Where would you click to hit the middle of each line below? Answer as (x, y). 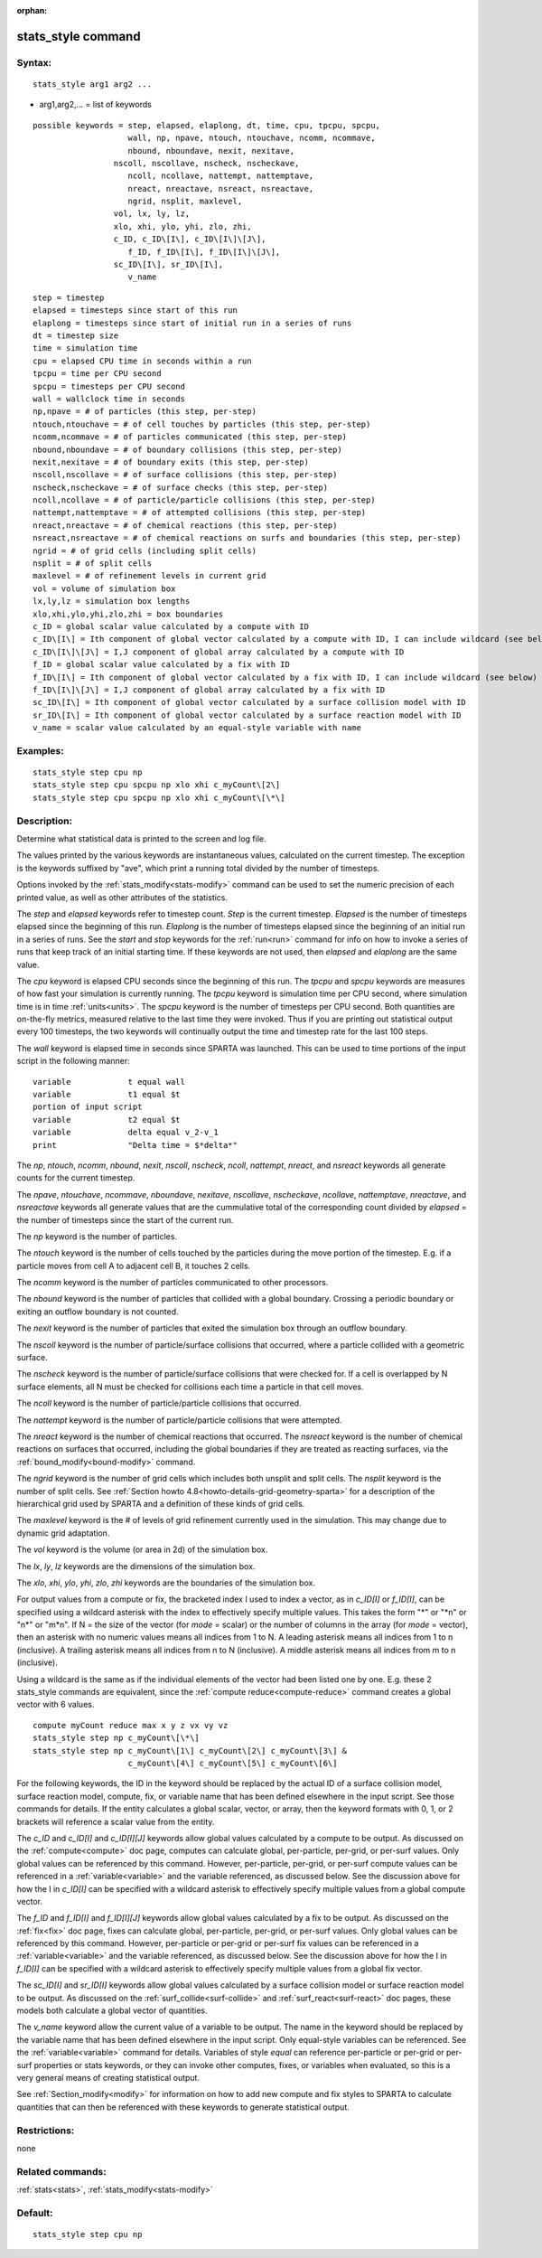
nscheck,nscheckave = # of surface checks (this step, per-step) (181, 487)
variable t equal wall (109, 1082)
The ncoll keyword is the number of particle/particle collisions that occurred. (159, 1403)
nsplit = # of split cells (93, 564)
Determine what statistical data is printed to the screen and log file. (141, 838)
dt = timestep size (76, 336)
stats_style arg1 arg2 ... (93, 84)
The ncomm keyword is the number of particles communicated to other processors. (173, 1283)
